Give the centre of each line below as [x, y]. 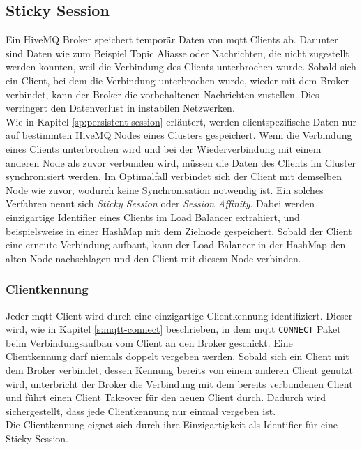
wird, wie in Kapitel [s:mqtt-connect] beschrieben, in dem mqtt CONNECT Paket [173, 329]
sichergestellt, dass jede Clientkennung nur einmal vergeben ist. [141, 411]
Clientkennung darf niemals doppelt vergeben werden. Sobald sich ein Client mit [178, 356]
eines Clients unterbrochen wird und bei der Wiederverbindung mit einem [164, 148]
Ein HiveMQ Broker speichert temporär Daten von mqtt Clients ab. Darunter [172, 39]
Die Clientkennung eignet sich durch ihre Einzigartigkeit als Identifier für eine [172, 425]
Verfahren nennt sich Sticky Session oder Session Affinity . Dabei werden [160, 203]
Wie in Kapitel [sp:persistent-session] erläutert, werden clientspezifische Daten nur [181, 121]
